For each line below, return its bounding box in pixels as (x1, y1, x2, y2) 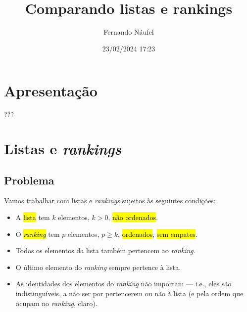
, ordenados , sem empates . (118, 228, 198, 239)
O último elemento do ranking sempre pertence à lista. (15, 262, 181, 272)
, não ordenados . (108, 212, 158, 223)
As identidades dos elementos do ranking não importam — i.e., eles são (15, 278, 232, 289)
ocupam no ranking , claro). (15, 298, 98, 308)
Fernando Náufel (103, 27, 154, 37)
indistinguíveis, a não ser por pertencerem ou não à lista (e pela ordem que (15, 288, 244, 298)
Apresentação (4, 81, 98, 101)
